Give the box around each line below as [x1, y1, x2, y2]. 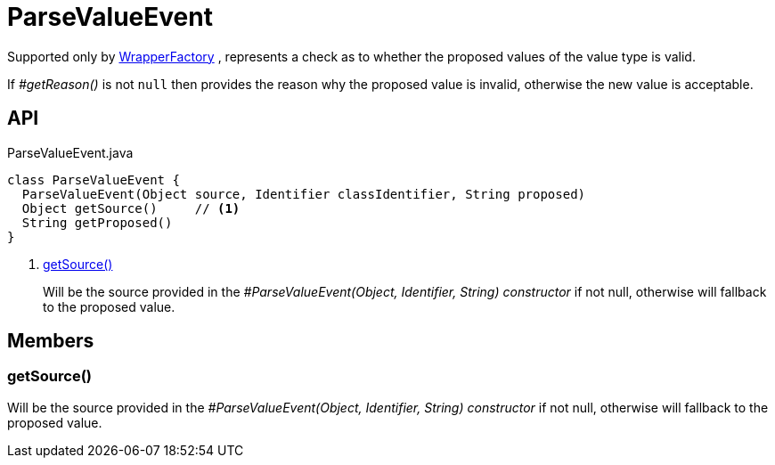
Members [7, 330, 94, 353]
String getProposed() [21, 215, 173, 230]
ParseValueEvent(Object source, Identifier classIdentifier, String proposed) [21, 186, 586, 201]
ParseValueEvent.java [7, 144, 134, 160]
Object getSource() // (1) [21, 200, 241, 216]
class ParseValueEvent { [7, 172, 180, 187]
